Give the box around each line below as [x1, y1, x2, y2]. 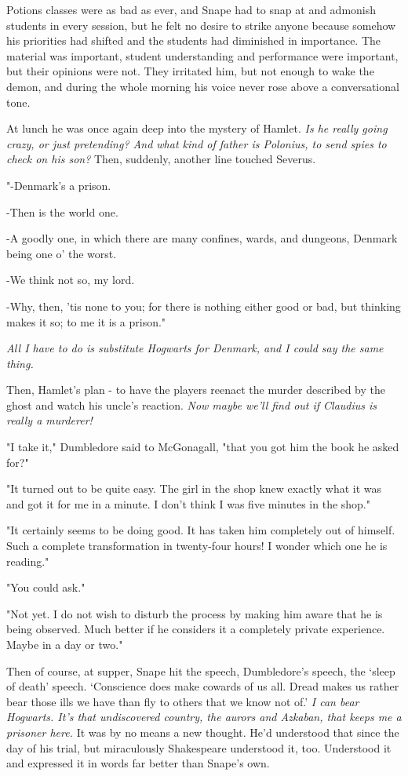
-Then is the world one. [6, 203, 118, 220]
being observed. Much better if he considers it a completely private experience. [6, 621, 385, 637]
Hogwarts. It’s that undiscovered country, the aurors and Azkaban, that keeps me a [6, 709, 402, 725]
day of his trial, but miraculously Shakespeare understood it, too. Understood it [6, 739, 392, 756]
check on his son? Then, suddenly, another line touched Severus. [6, 151, 316, 167]
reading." [6, 552, 49, 569]
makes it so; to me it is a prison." [6, 313, 166, 330]
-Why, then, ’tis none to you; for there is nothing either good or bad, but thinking [6, 297, 401, 314]
